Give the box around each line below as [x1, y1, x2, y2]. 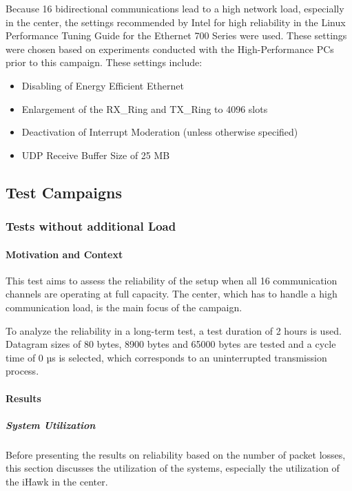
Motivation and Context [6, 247, 123, 261]
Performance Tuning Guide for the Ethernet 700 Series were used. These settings [6, 28, 347, 43]
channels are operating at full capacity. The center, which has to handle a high [6, 286, 338, 301]
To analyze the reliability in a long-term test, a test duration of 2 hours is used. [6, 323, 342, 337]
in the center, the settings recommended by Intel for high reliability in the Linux [6, 14, 346, 29]
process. [6, 364, 39, 378]
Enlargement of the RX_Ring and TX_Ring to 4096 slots [21, 101, 268, 116]
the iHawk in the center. [6, 474, 108, 488]
